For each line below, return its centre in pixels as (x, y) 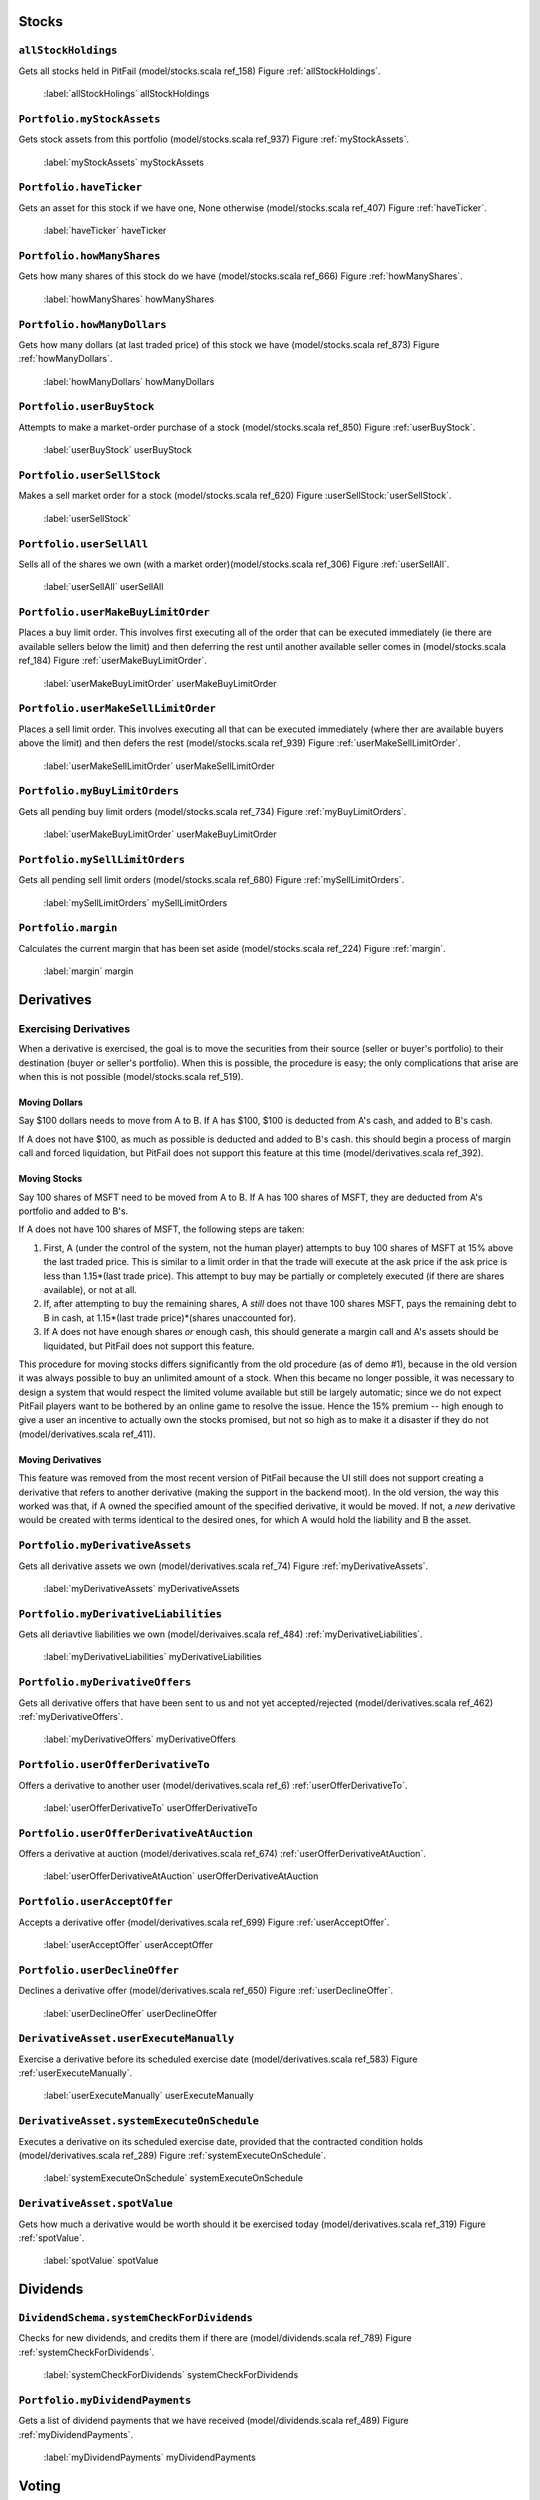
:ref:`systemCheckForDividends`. (86, 2352)
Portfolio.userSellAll (83, 543)
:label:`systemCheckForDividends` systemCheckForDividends (171, 2375)
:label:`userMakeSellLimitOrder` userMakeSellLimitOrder (159, 766)
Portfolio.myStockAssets (89, 118)
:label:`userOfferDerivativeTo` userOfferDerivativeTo (150, 1807)
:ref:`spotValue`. (51, 2237)
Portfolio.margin (68, 928)
